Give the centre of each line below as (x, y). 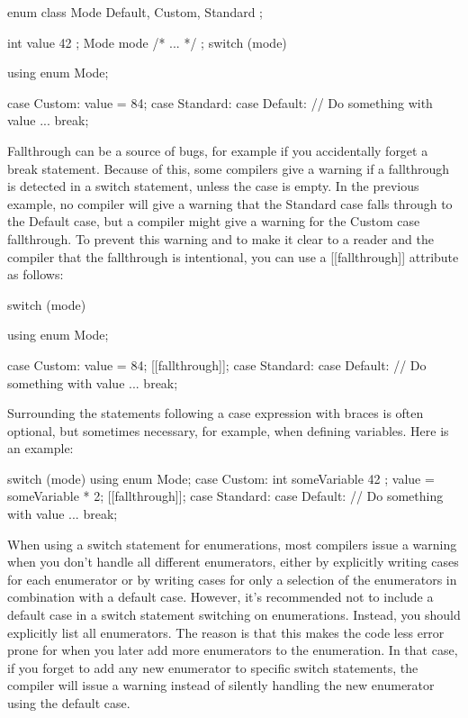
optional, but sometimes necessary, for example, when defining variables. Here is (228, 430)
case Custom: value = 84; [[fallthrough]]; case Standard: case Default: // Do (217, 364)
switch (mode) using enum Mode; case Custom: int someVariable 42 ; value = (221, 478)
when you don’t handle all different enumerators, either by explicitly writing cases (233, 562)
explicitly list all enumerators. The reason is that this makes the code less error (226, 632)
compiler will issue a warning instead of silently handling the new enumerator (221, 685)
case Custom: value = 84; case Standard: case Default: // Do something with (220, 102)
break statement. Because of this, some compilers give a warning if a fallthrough (229, 168)
